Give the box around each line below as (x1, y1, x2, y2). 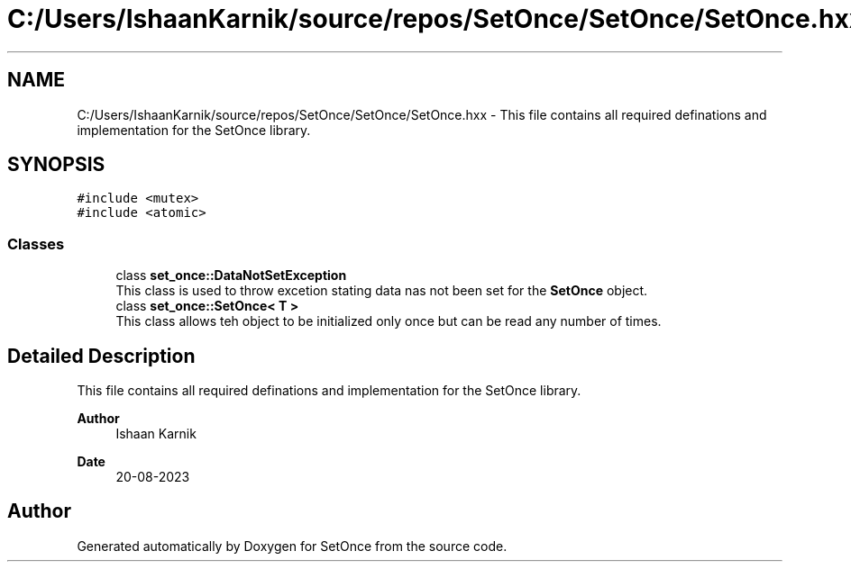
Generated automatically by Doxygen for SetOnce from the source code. (77, 537, 508, 554)
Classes (7, 234, 65, 253)
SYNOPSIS (7, 153, 105, 176)
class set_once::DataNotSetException (115, 267, 347, 284)
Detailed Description (7, 344, 196, 367)
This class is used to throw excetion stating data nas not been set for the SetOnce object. (115, 283, 648, 299)
